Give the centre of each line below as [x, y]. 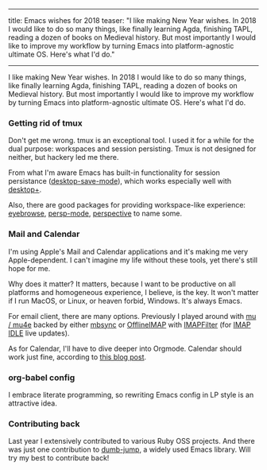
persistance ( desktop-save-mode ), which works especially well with [120, 181]
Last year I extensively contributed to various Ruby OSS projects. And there [132, 441]
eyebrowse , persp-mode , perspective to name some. [95, 214]
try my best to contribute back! [59, 458]
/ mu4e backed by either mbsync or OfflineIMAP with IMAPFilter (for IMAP [130, 324]
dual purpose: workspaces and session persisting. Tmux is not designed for [132, 149]
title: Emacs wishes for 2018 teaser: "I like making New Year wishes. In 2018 [132, 20]
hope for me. [29, 268]
